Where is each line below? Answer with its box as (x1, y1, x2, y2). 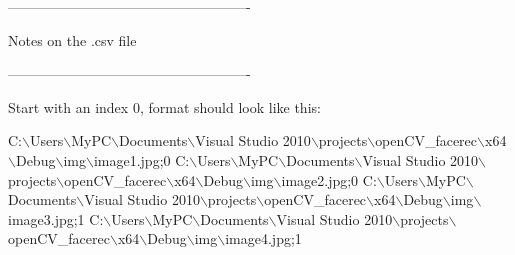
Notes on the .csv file (8, 29, 137, 50)
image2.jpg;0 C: (281, 169, 377, 190)
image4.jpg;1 (225, 228, 302, 249)
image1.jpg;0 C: (93, 149, 190, 170)
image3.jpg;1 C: (8, 208, 104, 229)
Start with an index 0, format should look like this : (8, 96, 321, 117)
